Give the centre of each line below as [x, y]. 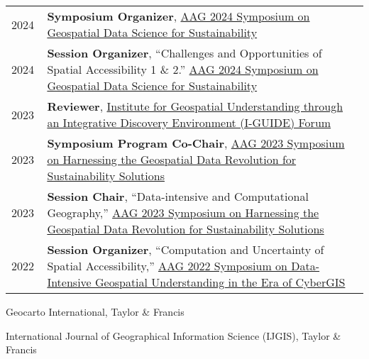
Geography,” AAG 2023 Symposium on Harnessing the [183, 212]
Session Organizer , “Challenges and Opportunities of [184, 53]
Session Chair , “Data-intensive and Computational [178, 196]
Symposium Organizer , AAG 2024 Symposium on [178, 16]
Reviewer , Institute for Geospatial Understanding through [195, 106]
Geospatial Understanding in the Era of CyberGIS [220, 282]
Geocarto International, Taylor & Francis [95, 311]
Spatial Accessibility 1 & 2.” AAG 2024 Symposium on [183, 69]
